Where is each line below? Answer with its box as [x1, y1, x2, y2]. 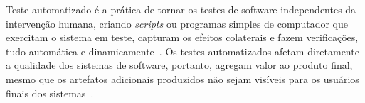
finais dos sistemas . [6, 85, 94, 100]
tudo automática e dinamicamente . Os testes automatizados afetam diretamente [6, 43, 359, 58]
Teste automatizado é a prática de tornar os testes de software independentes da [6, 2, 356, 16]
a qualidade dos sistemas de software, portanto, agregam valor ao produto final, [6, 58, 353, 72]
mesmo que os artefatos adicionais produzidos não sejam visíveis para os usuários [6, 71, 359, 86]
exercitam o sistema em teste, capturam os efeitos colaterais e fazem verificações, [6, 30, 359, 45]
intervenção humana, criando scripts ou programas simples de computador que [6, 16, 348, 31]
